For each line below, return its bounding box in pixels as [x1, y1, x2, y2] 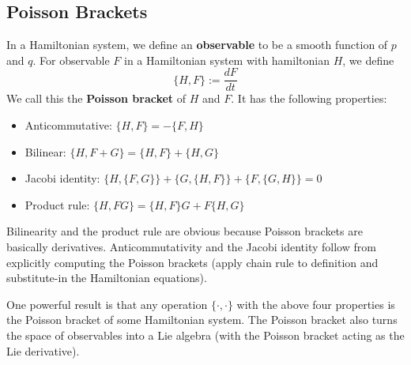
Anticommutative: [25, 117, 112, 134]
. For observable [32, 51, 110, 68]
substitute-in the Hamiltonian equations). [6, 269, 207, 286]
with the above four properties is [236, 295, 395, 312]
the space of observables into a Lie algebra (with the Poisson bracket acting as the [6, 326, 405, 343]
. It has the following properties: [231, 90, 387, 107]
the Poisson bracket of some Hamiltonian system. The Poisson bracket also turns [6, 311, 398, 328]
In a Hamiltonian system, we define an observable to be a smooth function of [6, 36, 388, 53]
